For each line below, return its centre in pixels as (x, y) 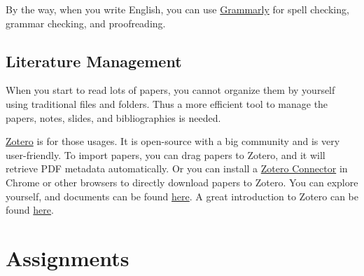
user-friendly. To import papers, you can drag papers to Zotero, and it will (166, 154)
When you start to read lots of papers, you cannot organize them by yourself (170, 90)
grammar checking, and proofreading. (86, 23)
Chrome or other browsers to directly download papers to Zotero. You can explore (182, 182)
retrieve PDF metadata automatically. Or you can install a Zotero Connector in (177, 168)
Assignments (68, 257)
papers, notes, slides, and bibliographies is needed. (113, 117)
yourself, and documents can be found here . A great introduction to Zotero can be (182, 196)
